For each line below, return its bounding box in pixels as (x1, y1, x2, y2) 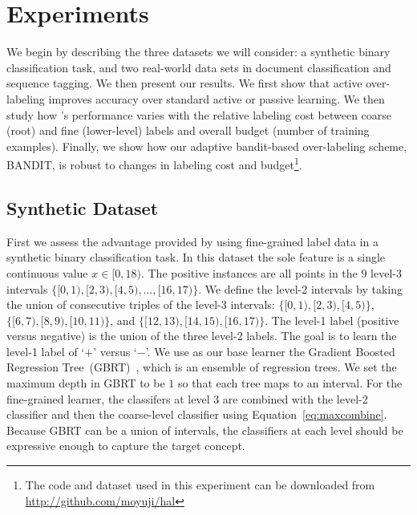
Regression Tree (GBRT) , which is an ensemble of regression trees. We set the (6, 359, 397, 375)
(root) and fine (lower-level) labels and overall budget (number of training (6, 122, 370, 139)
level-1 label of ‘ (6, 343, 85, 359)
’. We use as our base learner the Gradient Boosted (145, 343, 395, 359)
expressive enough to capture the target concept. (6, 437, 245, 454)
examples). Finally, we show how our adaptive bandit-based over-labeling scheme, (6, 137, 407, 154)
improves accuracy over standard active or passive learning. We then (48, 90, 385, 107)
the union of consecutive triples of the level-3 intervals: (6, 296, 275, 313)
